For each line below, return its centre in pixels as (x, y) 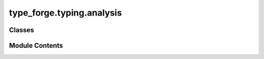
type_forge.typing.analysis (66, 13)
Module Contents (36, 46)
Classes (22, 30)
